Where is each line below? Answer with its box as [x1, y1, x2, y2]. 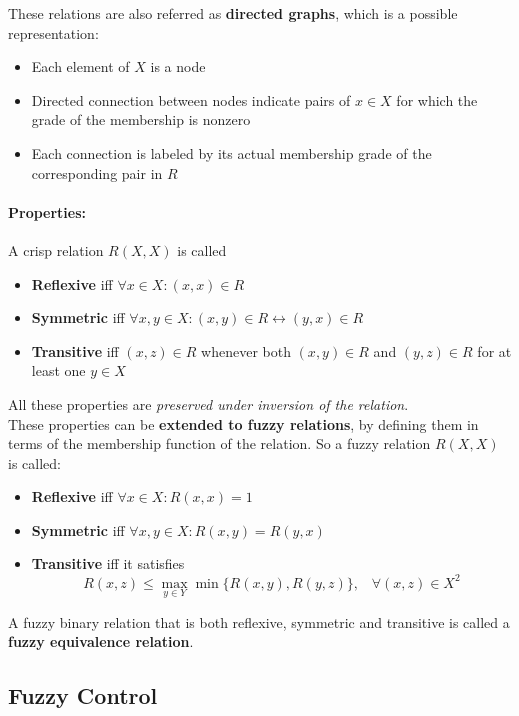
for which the [396, 89, 478, 110]
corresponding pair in [31, 162, 163, 183]
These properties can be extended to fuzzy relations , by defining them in [8, 413, 479, 434]
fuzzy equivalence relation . [8, 631, 194, 652]
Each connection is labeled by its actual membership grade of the [31, 142, 432, 163]
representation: [8, 22, 99, 43]
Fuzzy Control [8, 680, 158, 711]
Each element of [31, 56, 130, 77]
